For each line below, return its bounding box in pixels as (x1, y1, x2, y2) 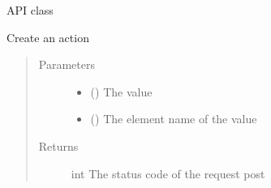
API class (6, 2, 54, 18)
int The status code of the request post (71, 164, 265, 182)
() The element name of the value (90, 110, 257, 127)
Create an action (6, 28, 89, 45)
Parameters (38, 56, 95, 73)
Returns (38, 137, 79, 154)
